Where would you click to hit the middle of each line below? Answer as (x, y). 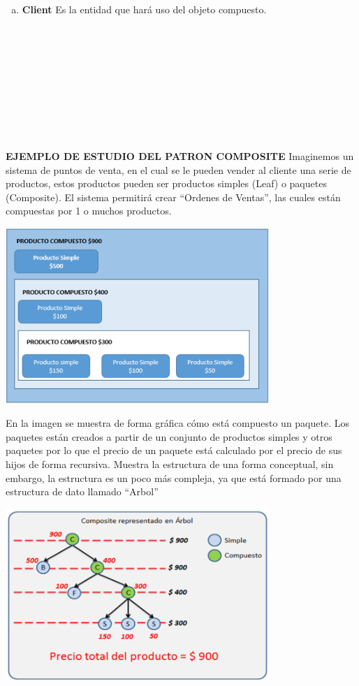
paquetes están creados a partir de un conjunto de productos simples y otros (169, 436)
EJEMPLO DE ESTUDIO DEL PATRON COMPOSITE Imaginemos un (180, 155)
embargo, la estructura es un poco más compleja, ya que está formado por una (174, 477)
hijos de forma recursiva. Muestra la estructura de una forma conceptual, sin (170, 464)
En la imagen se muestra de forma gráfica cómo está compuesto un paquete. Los (177, 423)
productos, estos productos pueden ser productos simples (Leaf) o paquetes (166, 183)
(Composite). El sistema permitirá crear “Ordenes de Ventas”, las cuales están (173, 197)
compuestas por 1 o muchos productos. (89, 211)
